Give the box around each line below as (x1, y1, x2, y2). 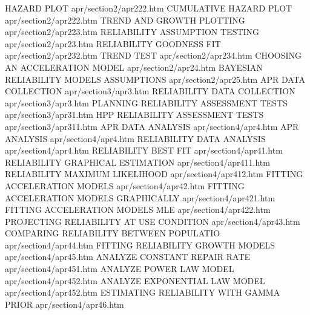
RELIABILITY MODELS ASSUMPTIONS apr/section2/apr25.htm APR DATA (5, 73, 306, 85)
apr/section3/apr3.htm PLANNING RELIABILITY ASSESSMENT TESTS (5, 96, 288, 109)
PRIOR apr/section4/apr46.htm (5, 297, 124, 310)
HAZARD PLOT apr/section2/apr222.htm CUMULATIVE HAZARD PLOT (5, 2, 292, 14)
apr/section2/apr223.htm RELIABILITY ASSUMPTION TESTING (5, 25, 260, 38)
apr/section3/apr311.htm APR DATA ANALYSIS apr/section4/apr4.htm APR (5, 120, 299, 132)
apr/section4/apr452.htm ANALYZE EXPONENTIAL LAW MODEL (5, 274, 265, 287)
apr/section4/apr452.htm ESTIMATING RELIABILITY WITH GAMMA (5, 286, 280, 299)
